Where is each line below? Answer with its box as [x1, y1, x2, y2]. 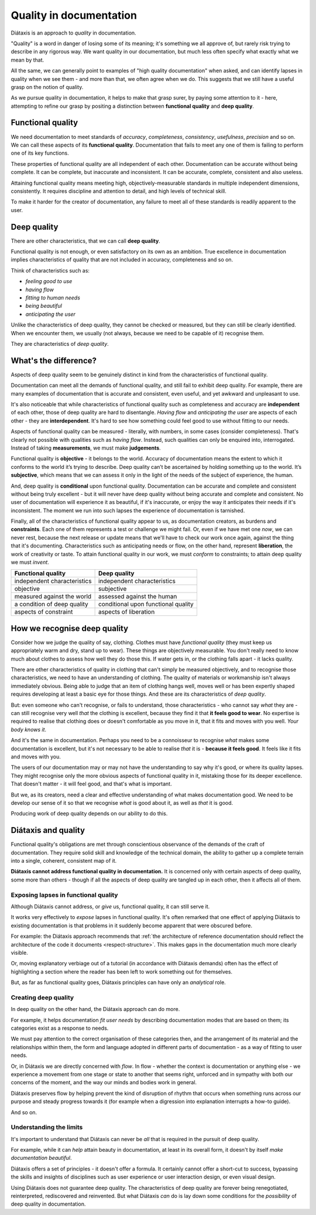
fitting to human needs [25, 294, 80, 301]
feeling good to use [25, 278, 73, 285]
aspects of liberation [98, 608, 155, 616]
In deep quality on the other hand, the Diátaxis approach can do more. [11, 1006, 180, 1013]
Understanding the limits [11, 1123, 83, 1131]
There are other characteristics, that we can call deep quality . [11, 237, 160, 244]
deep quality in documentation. [11, 1200, 86, 1207]
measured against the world [14, 593, 92, 601]
